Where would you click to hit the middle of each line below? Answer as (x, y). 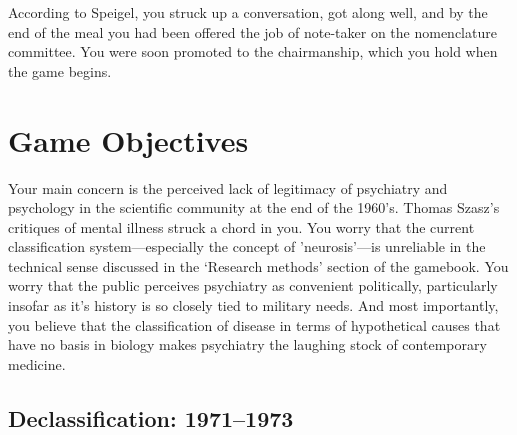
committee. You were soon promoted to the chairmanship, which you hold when (253, 51)
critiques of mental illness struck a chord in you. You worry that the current (241, 226)
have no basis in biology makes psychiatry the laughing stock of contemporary (247, 344)
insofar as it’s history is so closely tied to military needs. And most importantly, (253, 305)
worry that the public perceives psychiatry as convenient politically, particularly (253, 285)
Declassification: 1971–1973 (151, 417)
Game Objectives (128, 139)
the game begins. (60, 70)
